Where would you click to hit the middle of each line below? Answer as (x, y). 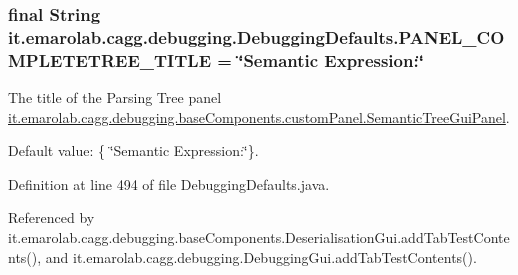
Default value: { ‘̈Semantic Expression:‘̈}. (133, 150)
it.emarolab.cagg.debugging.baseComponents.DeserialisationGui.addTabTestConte (259, 237)
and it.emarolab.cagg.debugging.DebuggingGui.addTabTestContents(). (261, 256)
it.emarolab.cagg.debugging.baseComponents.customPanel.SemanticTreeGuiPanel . (259, 116)
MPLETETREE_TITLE (110, 59)
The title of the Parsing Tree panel (115, 97)
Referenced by (51, 217)
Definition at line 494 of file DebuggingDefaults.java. (169, 183)
